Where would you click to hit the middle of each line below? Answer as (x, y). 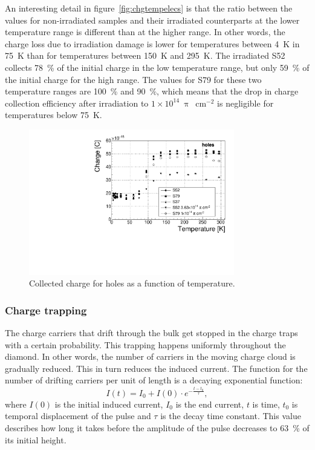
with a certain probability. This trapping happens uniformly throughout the (145, 344)
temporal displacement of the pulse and (78, 416)
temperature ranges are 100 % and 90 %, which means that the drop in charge (152, 91)
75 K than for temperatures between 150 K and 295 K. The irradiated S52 (145, 55)
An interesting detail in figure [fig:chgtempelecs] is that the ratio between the (149, 8)
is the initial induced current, (109, 404)
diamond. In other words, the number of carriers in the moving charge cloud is (150, 356)
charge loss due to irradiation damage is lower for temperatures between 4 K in (152, 43)
